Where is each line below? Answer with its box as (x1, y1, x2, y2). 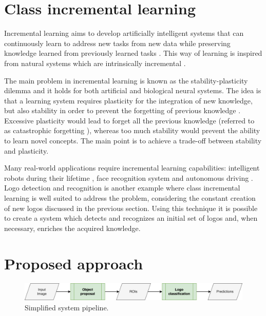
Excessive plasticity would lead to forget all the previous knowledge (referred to (4, 115, 255, 125)
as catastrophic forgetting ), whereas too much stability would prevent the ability (4, 125, 260, 136)
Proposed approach (4, 252, 143, 273)
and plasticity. (4, 145, 49, 156)
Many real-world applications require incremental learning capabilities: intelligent (4, 162, 260, 173)
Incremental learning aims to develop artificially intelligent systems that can (4, 28, 244, 38)
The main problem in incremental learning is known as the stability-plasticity (4, 75, 248, 86)
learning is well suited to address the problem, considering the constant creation (4, 193, 256, 203)
